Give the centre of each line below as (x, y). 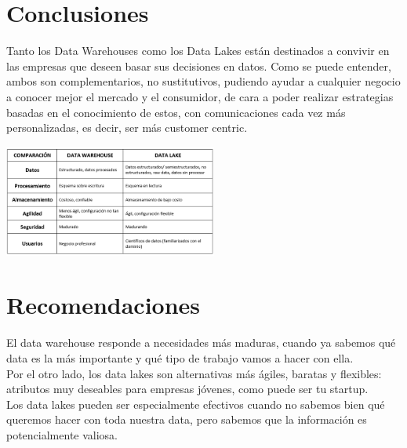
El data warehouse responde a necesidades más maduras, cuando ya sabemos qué (201, 342)
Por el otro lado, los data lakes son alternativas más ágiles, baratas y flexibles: (194, 373)
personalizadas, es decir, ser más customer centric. (127, 127)
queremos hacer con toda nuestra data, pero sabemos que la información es (187, 419)
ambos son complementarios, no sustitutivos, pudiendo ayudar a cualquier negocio (203, 81)
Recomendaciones (104, 305)
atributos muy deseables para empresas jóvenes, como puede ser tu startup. (187, 389)
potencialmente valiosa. (62, 434)
